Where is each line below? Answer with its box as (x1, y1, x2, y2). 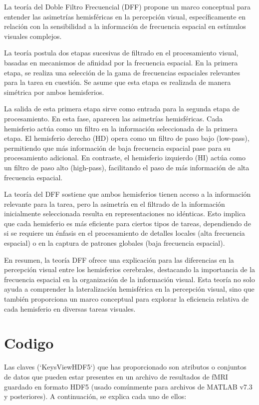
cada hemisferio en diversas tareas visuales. (4, 303, 136, 314)
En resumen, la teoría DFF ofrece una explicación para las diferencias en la (4, 254, 234, 265)
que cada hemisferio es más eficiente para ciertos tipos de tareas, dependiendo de (4, 218, 251, 228)
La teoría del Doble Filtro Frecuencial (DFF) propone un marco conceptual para (4, 1, 251, 11)
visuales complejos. (4, 30, 62, 41)
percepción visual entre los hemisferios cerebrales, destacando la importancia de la (4, 264, 256, 275)
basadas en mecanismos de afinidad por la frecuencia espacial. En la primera (4, 57, 238, 67)
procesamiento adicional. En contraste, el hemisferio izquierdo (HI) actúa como (4, 152, 246, 163)
